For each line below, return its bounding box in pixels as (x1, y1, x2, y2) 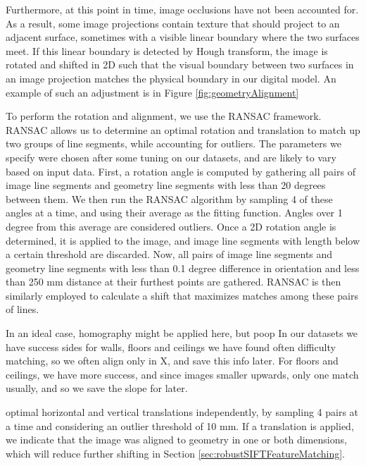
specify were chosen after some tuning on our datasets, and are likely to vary (6, 149, 336, 164)
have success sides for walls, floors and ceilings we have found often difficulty (6, 339, 336, 354)
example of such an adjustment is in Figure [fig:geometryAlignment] (6, 85, 299, 99)
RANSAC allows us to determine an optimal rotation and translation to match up (6, 122, 360, 137)
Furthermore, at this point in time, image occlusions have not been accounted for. (6, 2, 359, 16)
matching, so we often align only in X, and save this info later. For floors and (6, 353, 339, 368)
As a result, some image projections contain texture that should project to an (6, 16, 340, 30)
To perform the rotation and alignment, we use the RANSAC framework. (6, 109, 322, 123)
